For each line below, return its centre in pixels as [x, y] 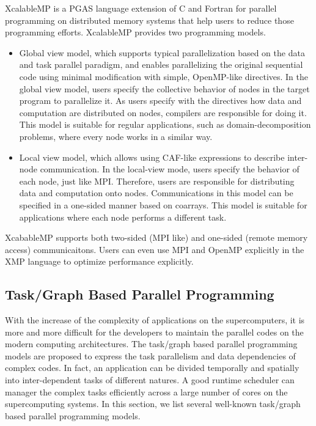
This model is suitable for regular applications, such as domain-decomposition [165, 124]
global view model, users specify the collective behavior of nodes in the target [164, 88]
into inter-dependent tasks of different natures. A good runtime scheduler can [150, 380]
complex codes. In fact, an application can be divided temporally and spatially [152, 368]
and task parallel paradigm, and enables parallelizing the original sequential [161, 64]
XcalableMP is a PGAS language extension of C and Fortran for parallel [141, 8]
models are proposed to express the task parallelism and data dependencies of [150, 355]
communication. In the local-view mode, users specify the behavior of [170, 169]
